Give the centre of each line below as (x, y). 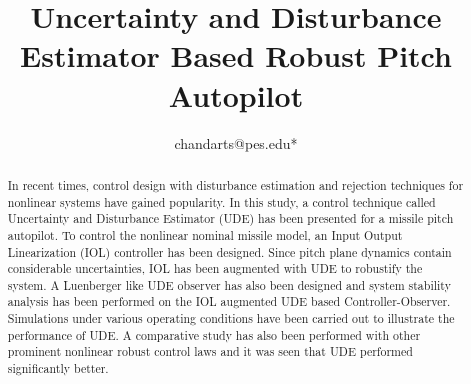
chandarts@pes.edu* (236, 142)
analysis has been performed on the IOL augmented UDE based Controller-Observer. (229, 301)
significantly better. (58, 368)
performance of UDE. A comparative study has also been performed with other (214, 334)
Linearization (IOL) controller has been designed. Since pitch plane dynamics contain (229, 251)
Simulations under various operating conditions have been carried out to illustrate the (231, 318)
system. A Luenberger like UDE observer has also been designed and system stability (229, 284)
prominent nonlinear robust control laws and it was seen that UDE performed (210, 351)
